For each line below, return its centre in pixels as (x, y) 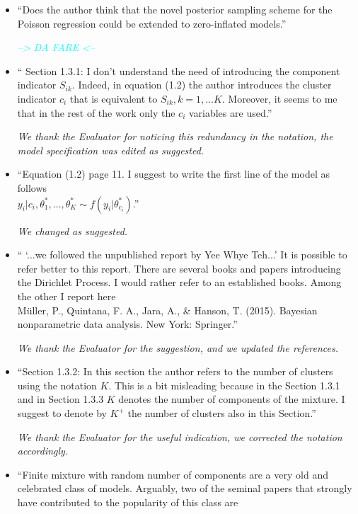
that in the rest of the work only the (96, 112)
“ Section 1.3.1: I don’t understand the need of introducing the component (179, 70)
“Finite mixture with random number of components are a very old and (173, 474)
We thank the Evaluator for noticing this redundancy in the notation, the (175, 136)
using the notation (57, 385)
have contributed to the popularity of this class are (128, 502)
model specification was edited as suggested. (111, 150)
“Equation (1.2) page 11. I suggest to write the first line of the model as (173, 174)
